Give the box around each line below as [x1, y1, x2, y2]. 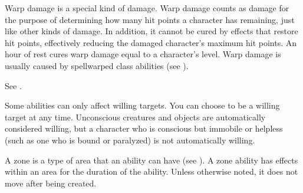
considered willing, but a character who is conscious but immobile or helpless [5, 122, 283, 135]
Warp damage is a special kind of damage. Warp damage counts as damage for [5, 2, 289, 14]
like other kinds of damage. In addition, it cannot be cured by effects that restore [5, 25, 298, 37]
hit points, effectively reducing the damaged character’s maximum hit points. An [5, 36, 297, 48]
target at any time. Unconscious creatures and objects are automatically [5, 110, 266, 123]
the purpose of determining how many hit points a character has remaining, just [5, 13, 295, 25]
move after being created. [5, 176, 97, 189]
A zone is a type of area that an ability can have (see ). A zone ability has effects [5, 153, 298, 166]
